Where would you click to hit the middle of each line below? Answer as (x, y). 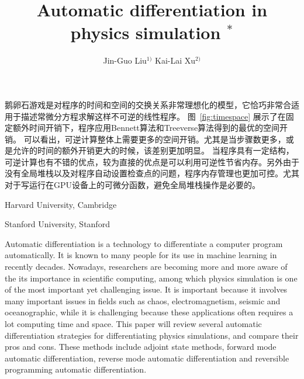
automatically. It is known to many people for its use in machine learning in (141, 255)
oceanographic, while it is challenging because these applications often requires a (149, 312)
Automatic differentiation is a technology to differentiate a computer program (144, 243)
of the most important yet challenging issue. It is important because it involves (146, 289)
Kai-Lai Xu (175, 60)
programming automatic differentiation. (76, 369)
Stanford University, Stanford (57, 224)
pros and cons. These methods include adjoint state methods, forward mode (141, 347)
